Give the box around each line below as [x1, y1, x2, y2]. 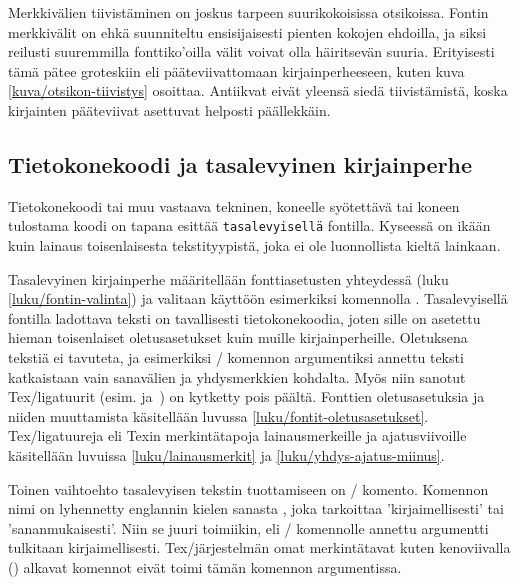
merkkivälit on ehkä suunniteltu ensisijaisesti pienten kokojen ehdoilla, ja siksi [8, 21, 487, 42]
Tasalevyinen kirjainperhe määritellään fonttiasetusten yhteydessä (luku [8, 268, 449, 289]
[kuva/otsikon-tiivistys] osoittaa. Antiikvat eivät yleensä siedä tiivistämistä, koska [8, 80, 508, 101]
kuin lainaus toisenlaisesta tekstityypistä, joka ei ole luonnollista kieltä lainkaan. [8, 235, 501, 256]
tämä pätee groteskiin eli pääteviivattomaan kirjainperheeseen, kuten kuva [8, 60, 465, 81]
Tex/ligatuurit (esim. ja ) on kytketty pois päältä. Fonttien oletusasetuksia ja [8, 386, 485, 407]
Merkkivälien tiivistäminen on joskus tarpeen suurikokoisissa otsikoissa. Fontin [8, 2, 489, 22]
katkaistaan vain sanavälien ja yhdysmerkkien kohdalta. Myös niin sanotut [8, 366, 466, 387]
